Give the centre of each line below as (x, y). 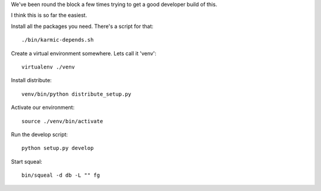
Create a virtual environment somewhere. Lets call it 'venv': (84, 53)
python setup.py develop (58, 148)
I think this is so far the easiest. (49, 15)
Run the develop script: (40, 134)
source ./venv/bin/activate (62, 121)
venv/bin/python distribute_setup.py (77, 94)
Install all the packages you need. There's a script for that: (82, 26)
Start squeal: (27, 161)
